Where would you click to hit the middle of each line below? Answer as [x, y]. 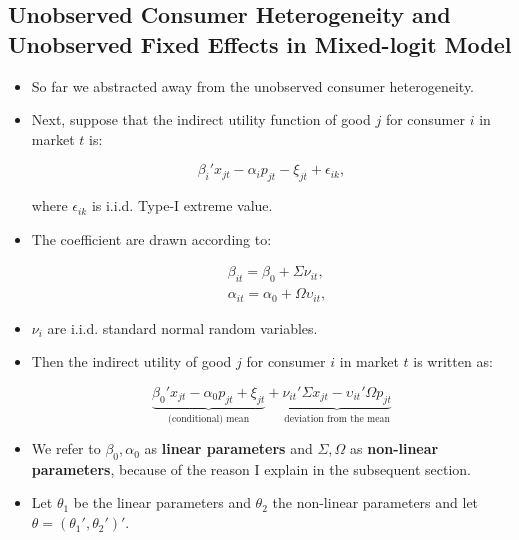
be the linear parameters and [162, 502]
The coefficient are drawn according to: [151, 238]
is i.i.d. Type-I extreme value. [182, 205]
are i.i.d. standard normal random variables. [182, 327]
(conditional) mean [209, 418]
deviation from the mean [337, 418]
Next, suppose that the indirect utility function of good [201, 119]
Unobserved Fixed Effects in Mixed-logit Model [260, 43]
